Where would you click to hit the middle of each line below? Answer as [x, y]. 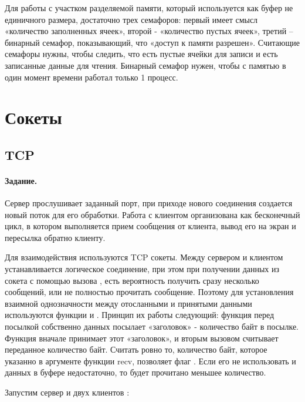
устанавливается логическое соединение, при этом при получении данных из [142, 269]
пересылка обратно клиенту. [55, 237]
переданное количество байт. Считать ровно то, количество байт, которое [136, 349]
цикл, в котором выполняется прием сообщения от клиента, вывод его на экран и [150, 226]
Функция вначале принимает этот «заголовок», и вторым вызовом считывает [142, 338]
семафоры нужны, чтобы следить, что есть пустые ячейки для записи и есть [141, 54]
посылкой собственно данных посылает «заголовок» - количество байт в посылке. [152, 326]
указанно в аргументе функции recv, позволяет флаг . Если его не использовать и [150, 361]
